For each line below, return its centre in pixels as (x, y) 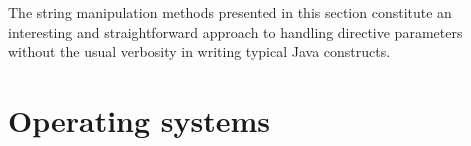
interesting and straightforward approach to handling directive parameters (235, 31)
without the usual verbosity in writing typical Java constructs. (199, 51)
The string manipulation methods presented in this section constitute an (230, 12)
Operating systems (139, 119)
